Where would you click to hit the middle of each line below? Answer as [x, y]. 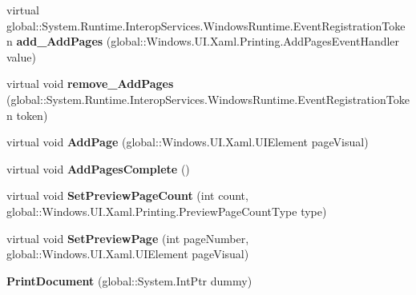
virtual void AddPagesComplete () [98, 168]
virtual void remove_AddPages [90, 84]
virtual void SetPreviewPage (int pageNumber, [128, 238]
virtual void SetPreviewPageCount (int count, [127, 195]
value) [21, 56]
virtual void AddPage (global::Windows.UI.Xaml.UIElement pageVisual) [188, 142]
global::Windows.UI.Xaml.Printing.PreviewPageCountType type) [167, 211]
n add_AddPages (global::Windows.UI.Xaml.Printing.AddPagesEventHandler [203, 41]
